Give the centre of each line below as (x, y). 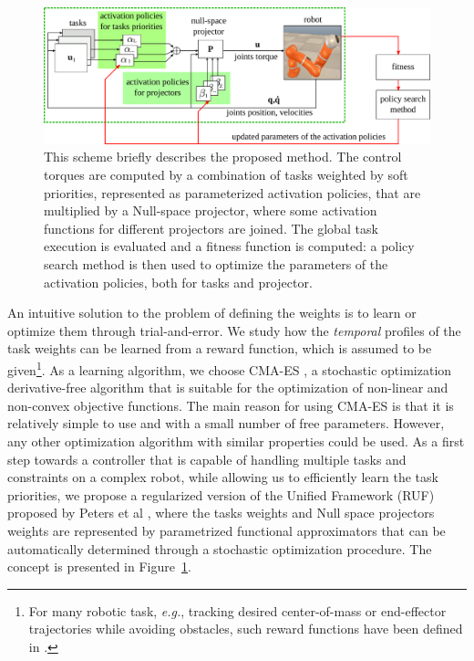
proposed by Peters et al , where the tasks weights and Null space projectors (221, 513)
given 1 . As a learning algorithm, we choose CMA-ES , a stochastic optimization (230, 368)
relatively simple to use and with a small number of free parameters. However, (226, 423)
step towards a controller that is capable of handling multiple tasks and (207, 459)
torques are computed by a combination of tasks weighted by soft (226, 175)
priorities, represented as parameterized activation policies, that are (232, 192)
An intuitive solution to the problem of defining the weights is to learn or (212, 313)
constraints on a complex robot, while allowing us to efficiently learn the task (223, 477)
